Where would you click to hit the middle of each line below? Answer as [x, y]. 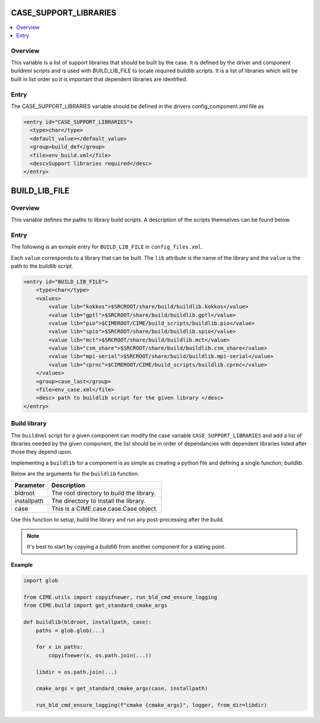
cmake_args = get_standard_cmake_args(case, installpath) [122, 689]
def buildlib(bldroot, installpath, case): [88, 622]
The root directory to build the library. [104, 493]
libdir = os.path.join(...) [77, 672]
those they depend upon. [42, 452]
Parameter [30, 485]
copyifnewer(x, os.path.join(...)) [100, 655]
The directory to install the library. [98, 501]
